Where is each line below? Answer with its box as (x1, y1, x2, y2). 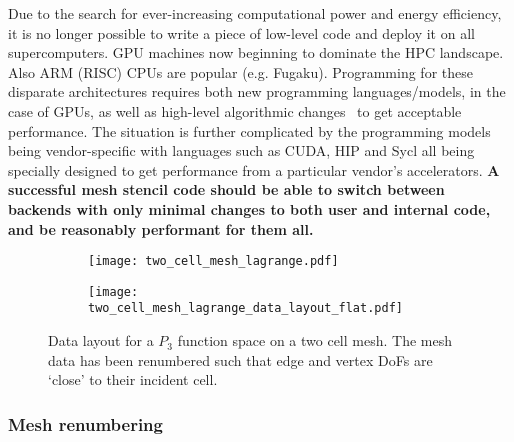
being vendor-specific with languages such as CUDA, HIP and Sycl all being (8, 140, 475, 161)
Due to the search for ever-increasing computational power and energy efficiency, (8, 3, 502, 23)
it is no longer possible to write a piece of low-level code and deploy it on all (8, 22, 475, 43)
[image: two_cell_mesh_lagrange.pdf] (88, 254, 339, 269)
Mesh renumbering (8, 411, 163, 436)
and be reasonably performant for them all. (8, 218, 314, 239)
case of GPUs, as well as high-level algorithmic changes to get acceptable (8, 100, 462, 121)
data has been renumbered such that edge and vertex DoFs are (48, 349, 433, 370)
